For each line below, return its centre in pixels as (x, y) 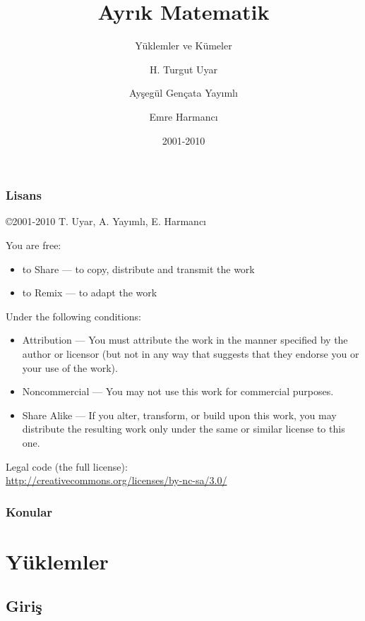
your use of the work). (70, 367)
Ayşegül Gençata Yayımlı (184, 93)
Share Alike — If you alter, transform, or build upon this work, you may (179, 415)
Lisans (24, 195)
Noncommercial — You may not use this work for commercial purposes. (178, 391)
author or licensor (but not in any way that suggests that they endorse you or (191, 353)
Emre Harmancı (184, 116)
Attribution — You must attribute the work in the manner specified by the (185, 340)
